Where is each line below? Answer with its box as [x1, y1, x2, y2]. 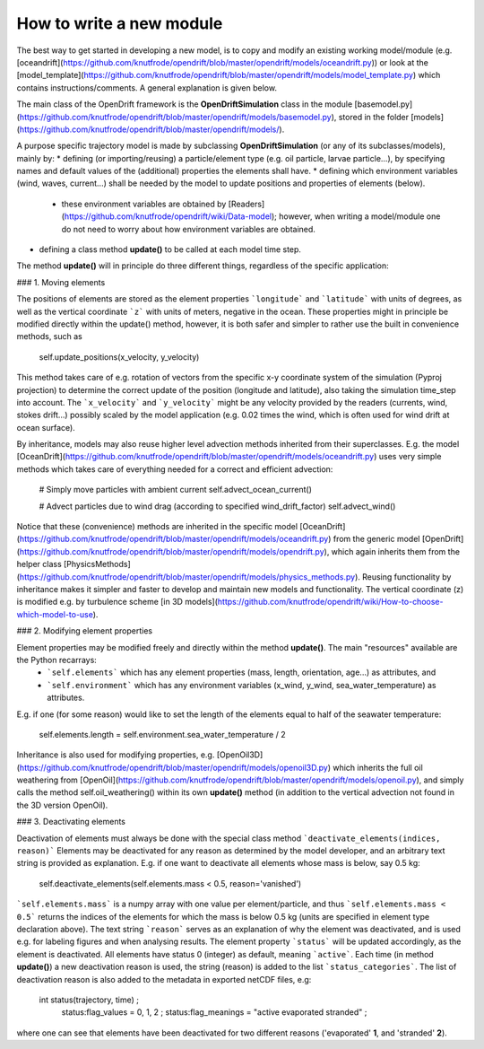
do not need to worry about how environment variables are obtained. [61, 223, 315, 234]
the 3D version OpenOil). [16, 800, 108, 810]
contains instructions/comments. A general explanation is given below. [16, 82, 278, 93]
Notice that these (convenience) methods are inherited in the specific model [16, 521, 298, 532]
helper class [16, 559, 62, 570]
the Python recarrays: [16, 654, 98, 665]
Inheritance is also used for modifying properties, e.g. [16, 749, 215, 760]
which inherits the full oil [333, 762, 423, 773]
